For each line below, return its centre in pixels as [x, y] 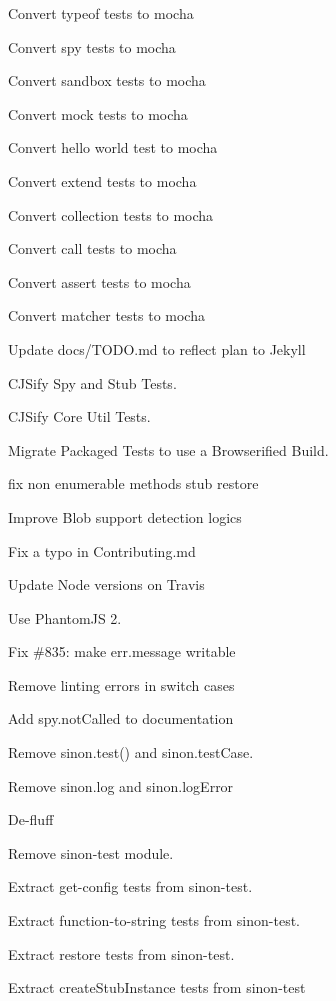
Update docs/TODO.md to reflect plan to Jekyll [157, 348]
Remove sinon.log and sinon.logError [121, 785]
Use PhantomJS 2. [65, 617]
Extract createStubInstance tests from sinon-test [157, 987]
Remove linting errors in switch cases [121, 684]
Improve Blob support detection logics [125, 516]
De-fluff [31, 819]
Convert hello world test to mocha [113, 147]
